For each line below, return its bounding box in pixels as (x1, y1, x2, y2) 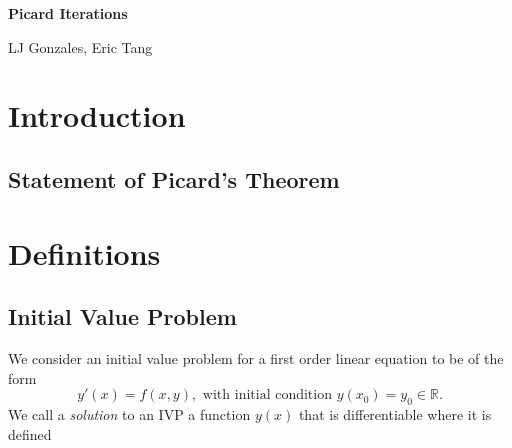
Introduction (8, 95, 186, 136)
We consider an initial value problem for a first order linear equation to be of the (8, 347, 504, 368)
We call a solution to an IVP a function (8, 403, 251, 424)
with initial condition (202, 388, 332, 403)
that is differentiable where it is (298, 403, 492, 424)
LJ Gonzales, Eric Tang (8, 36, 153, 57)
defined (8, 423, 52, 444)
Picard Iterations (8, 3, 128, 23)
